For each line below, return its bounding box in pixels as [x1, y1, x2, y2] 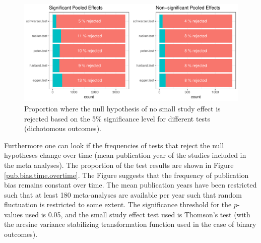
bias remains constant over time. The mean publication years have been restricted [4, 179, 257, 190]
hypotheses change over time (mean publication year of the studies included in [4, 150, 246, 160]
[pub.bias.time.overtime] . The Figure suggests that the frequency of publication [4, 169, 249, 180]
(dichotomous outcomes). [24, 123, 101, 134]
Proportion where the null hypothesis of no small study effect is [24, 103, 221, 113]
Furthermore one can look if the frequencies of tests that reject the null [4, 140, 224, 150]
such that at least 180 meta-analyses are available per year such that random [4, 189, 242, 200]
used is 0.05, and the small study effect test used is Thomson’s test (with [25, 209, 250, 219]
